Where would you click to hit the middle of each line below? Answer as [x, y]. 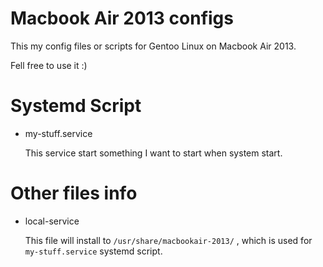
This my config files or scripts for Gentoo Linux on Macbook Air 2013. [153, 46]
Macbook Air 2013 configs [122, 18]
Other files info [74, 193]
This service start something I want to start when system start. [153, 153]
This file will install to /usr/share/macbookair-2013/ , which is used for [168, 240]
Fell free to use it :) [49, 65]
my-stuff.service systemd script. [93, 251]
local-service [52, 221]
